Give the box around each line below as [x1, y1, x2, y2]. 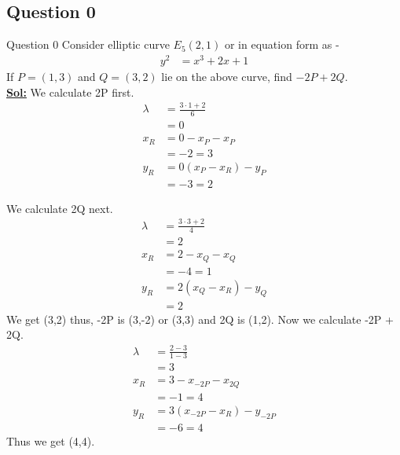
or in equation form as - [224, 36, 339, 53]
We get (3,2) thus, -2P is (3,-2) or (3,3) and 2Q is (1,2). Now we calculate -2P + [6, 310, 394, 327]
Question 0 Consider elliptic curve [6, 36, 170, 53]
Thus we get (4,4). [6, 432, 95, 449]
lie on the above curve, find [161, 68, 292, 84]
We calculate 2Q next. [6, 200, 113, 216]
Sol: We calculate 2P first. [6, 83, 134, 100]
